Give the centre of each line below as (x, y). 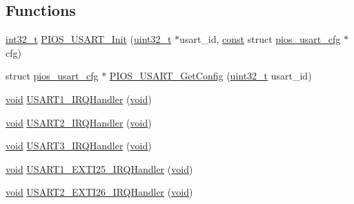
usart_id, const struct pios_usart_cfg (260, 39)
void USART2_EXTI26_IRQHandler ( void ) (99, 192)
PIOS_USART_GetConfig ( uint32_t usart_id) (210, 76)
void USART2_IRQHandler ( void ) (79, 122)
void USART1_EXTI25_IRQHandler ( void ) (99, 168)
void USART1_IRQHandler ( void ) (79, 99)
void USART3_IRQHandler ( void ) (79, 146)
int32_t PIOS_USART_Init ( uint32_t (89, 39)
